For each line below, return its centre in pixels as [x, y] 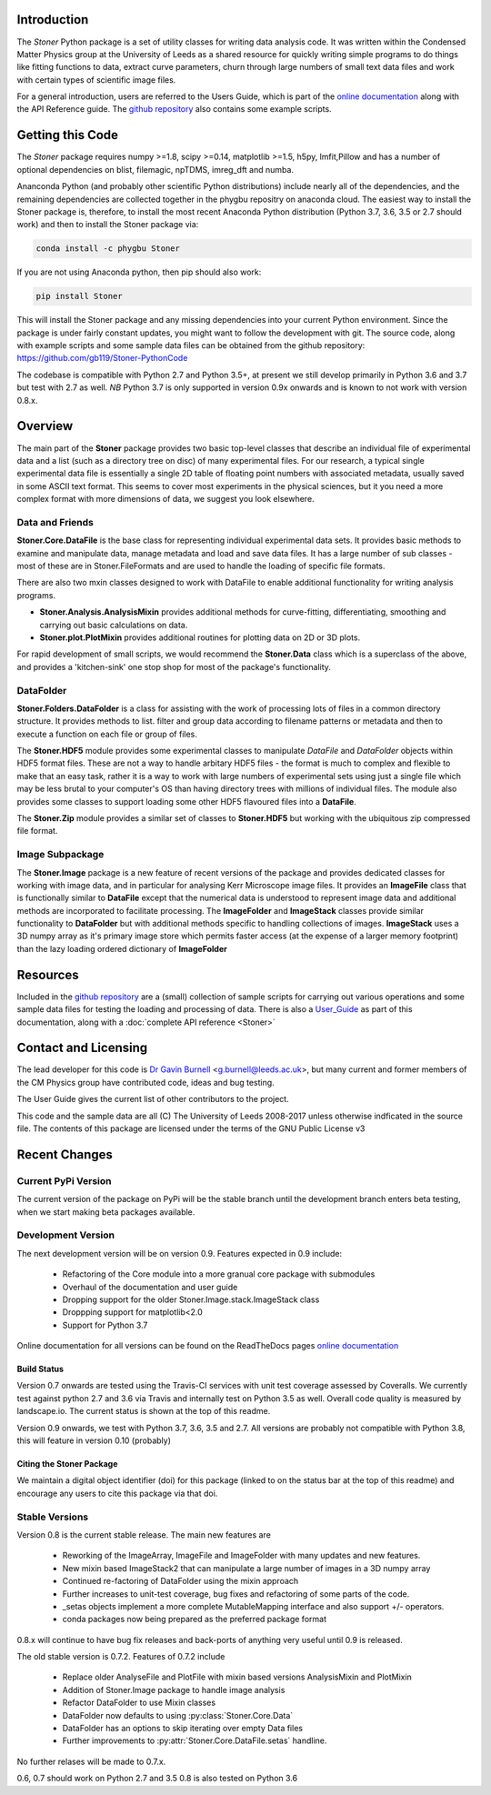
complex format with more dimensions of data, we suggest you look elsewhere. [165, 499]
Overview [45, 426]
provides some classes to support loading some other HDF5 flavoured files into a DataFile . [186, 801]
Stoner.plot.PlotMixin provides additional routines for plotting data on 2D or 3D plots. [200, 637]
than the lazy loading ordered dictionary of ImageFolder [122, 948]
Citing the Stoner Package [67, 1464]
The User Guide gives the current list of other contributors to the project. [153, 1099]
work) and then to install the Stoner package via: [108, 225]
